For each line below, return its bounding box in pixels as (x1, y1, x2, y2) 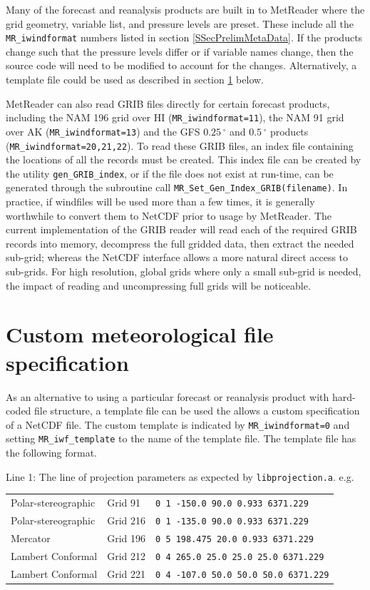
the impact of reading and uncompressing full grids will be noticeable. (6, 278, 311, 293)
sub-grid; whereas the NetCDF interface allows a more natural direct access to (6, 250, 349, 265)
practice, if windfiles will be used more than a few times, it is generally (6, 194, 315, 209)
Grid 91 (107, 495, 141, 510)
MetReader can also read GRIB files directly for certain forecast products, (6, 96, 330, 111)
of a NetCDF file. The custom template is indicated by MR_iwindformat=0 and (6, 417, 350, 432)
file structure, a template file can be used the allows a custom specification (34, 403, 360, 418)
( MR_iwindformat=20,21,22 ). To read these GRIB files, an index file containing (6, 138, 354, 153)
